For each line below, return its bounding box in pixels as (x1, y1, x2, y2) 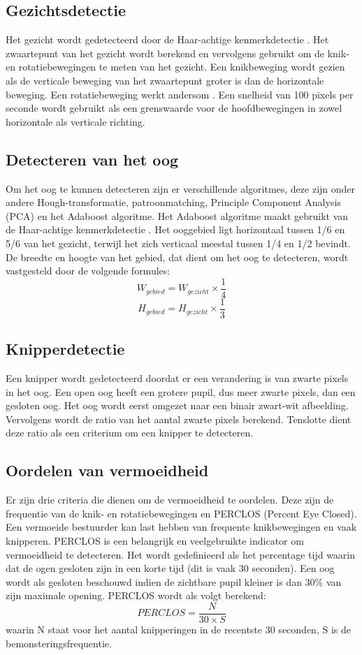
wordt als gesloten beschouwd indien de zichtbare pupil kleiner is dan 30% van (6, 574, 342, 589)
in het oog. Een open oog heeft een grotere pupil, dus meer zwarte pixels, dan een (6, 384, 356, 399)
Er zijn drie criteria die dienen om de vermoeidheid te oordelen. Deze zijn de (6, 492, 334, 507)
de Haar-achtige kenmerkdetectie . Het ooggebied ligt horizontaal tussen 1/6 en (6, 222, 345, 237)
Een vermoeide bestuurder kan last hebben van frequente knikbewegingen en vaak (6, 520, 357, 534)
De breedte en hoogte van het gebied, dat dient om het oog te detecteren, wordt (6, 249, 349, 264)
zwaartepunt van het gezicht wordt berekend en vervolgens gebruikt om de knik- (6, 45, 349, 60)
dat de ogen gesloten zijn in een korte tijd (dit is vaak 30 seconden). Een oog (6, 561, 335, 575)
